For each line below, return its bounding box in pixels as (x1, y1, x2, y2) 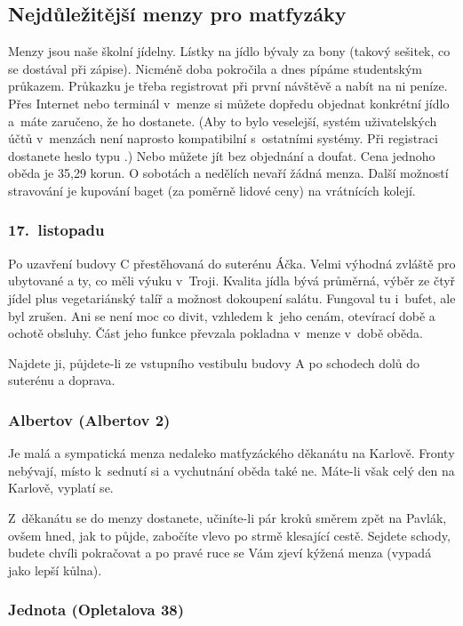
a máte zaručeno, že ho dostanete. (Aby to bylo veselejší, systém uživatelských (8, 111, 437, 130)
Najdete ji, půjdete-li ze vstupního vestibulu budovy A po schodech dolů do (8, 353, 420, 372)
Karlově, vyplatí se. (8, 478, 114, 497)
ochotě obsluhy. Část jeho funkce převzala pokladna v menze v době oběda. (8, 324, 423, 342)
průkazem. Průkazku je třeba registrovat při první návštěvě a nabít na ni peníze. (8, 76, 448, 95)
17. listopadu (8, 219, 105, 241)
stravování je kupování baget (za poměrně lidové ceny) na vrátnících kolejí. (8, 181, 416, 199)
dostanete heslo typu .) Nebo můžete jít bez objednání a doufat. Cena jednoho (8, 146, 435, 165)
